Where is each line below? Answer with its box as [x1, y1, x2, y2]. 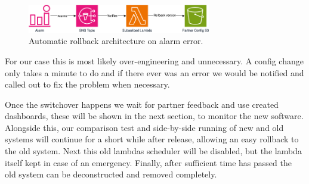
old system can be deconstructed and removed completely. [5, 168, 217, 180]
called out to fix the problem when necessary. [5, 78, 170, 91]
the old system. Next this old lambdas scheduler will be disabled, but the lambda [5, 145, 302, 157]
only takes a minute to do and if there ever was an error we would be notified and [5, 66, 304, 79]
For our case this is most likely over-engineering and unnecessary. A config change [5, 54, 304, 67]
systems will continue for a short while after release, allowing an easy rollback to [5, 133, 299, 145]
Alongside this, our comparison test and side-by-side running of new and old [5, 121, 284, 133]
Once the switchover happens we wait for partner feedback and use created [5, 98, 279, 110]
